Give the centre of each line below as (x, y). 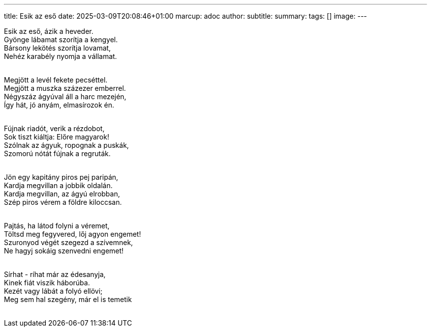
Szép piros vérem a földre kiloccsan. (63, 202)
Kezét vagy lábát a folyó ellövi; (53, 291)
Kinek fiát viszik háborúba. (47, 283)
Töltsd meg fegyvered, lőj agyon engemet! (73, 234)
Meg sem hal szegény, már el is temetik (68, 299)
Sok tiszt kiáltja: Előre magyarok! (57, 137)
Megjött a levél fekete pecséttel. (56, 80)
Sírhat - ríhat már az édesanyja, (55, 274)
